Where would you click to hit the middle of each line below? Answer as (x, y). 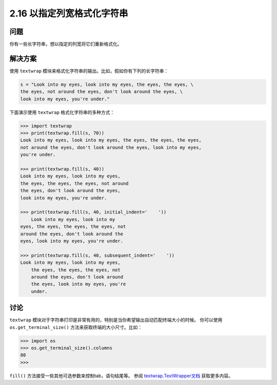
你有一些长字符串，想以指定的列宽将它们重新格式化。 (66, 44)
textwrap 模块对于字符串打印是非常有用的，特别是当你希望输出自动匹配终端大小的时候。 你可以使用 (116, 320)
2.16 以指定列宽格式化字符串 (69, 13)
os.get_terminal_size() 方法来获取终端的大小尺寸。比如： (76, 327)
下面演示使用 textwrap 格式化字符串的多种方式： (62, 112)
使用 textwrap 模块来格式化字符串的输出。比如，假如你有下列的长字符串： (89, 71)
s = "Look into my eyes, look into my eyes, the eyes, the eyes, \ (107, 84)
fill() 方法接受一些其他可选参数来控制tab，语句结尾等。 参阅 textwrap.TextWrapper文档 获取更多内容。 (121, 376)
